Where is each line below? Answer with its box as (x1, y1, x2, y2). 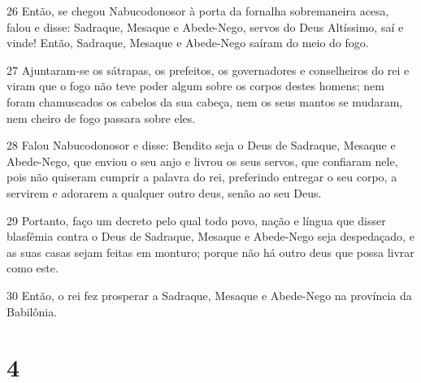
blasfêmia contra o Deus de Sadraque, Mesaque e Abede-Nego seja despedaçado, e (7, 228, 414, 245)
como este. (7, 259, 59, 276)
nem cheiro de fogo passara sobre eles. (7, 109, 196, 126)
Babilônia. (7, 302, 58, 320)
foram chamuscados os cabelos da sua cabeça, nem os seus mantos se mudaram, (7, 93, 403, 110)
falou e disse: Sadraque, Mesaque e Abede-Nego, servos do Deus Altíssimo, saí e (7, 18, 404, 35)
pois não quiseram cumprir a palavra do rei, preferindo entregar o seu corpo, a (7, 168, 397, 185)
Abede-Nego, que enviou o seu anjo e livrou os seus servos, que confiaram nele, (7, 152, 398, 169)
